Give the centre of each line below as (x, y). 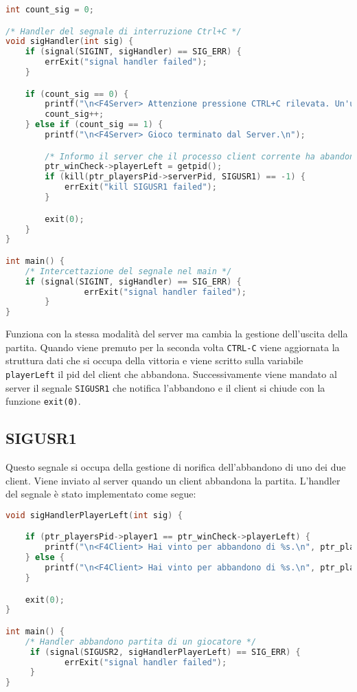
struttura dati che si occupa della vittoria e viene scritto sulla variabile (154, 360)
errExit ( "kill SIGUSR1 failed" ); (140, 187)
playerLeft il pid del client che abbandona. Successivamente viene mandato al (171, 374)
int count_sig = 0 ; (50, 10)
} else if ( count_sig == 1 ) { (94, 125)
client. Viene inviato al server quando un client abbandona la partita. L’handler (173, 480)
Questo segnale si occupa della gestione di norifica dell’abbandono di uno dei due (176, 467)
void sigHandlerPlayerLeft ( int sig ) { (94, 515)
